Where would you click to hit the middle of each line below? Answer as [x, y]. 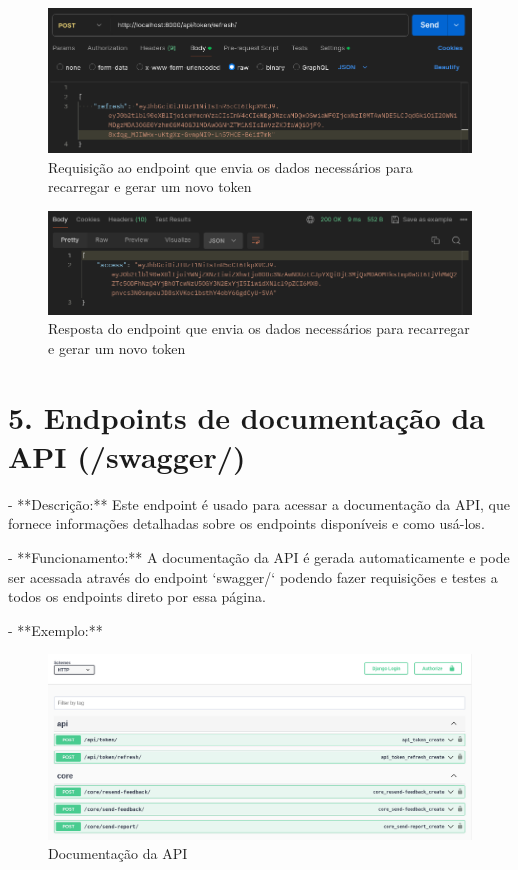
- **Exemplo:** [55, 629]
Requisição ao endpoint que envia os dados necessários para [230, 166]
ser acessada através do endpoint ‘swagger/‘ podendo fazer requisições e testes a [253, 576]
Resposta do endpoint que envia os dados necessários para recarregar [259, 328]
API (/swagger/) [127, 455]
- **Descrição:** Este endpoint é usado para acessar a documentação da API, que [259, 503]
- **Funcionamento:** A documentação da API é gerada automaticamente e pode [259, 557]
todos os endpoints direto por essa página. [137, 596]
